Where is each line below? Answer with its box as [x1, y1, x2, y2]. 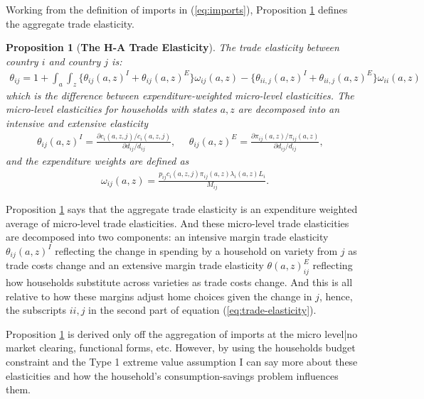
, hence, [319, 288, 353, 303]
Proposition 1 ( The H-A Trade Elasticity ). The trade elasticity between [6, 40, 339, 55]
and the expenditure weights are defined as [6, 153, 189, 168]
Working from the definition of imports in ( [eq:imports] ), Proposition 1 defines [6, 2, 348, 16]
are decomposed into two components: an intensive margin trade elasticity [6, 229, 329, 244]
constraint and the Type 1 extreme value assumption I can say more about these [6, 354, 358, 369]
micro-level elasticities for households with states [6, 102, 217, 116]
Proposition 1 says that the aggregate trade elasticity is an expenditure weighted [6, 202, 358, 217]
